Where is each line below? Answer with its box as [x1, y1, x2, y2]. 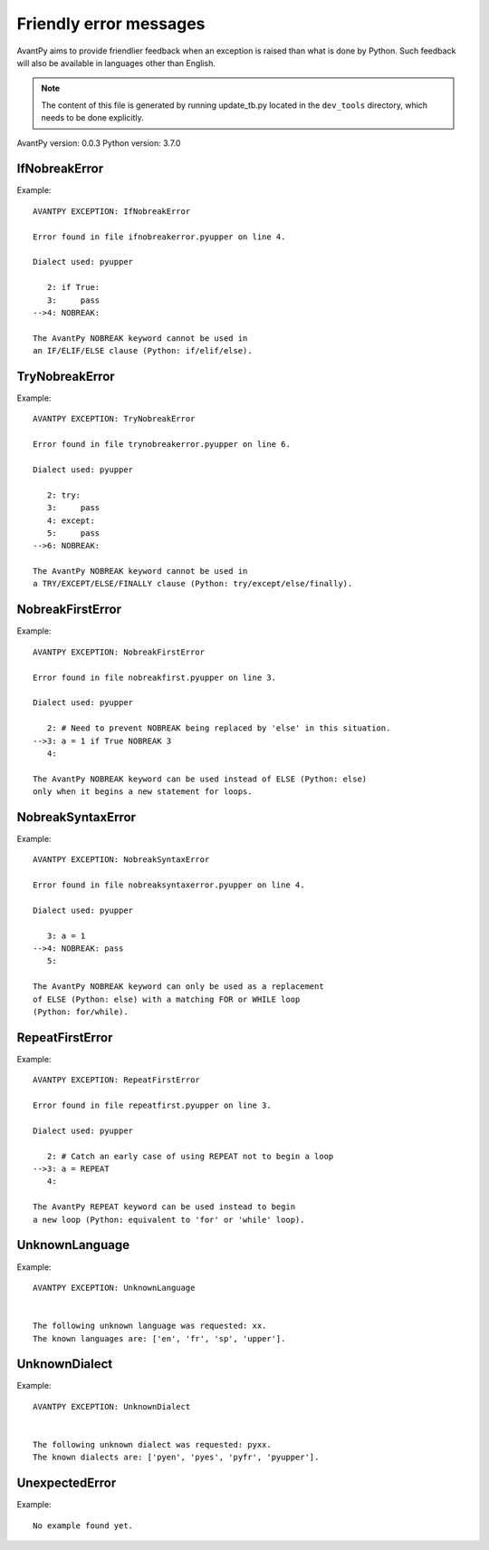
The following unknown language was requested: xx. [33, 1321, 267, 1332]
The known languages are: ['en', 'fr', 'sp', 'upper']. [33, 1333, 286, 1343]
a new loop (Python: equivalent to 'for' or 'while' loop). [33, 1215, 305, 1225]
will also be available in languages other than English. [16, 57, 216, 68]
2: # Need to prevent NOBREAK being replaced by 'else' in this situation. [46, 723, 391, 733]
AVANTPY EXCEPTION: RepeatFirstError [33, 1075, 201, 1085]
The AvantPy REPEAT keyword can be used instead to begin [33, 1202, 296, 1212]
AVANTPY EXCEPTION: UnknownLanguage [33, 1283, 196, 1293]
